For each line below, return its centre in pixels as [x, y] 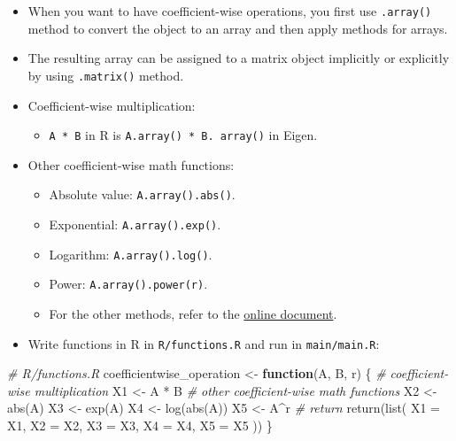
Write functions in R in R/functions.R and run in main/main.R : [204, 343]
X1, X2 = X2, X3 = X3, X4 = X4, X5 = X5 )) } [140, 425]
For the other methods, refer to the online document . [193, 313]
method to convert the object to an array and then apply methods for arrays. [238, 28]
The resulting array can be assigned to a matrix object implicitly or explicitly [239, 58]
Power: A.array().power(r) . [128, 284]
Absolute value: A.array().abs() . [142, 194]
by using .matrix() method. [106, 75]
